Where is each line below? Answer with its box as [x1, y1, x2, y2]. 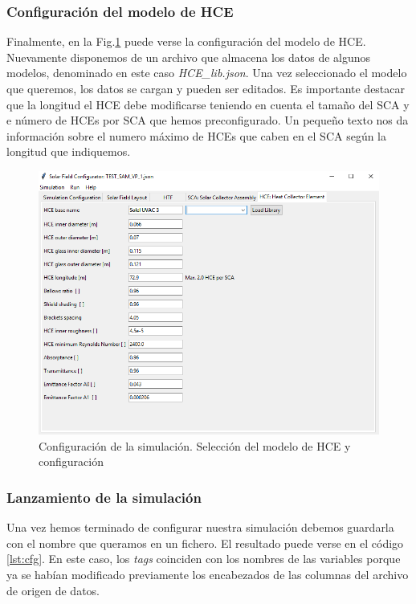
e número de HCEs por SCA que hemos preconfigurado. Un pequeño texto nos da [6, 112, 409, 129]
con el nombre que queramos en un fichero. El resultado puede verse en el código [6, 534, 404, 551]
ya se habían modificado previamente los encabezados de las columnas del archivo [6, 565, 409, 582]
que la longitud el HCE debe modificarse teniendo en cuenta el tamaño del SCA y [6, 96, 410, 112]
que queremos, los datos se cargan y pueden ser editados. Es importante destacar [6, 80, 406, 96]
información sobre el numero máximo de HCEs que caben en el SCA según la [6, 127, 387, 144]
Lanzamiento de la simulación [6, 487, 202, 507]
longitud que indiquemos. [6, 143, 131, 160]
